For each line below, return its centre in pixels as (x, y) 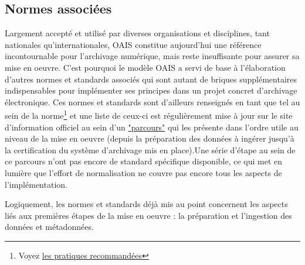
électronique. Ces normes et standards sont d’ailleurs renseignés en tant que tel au (152, 101)
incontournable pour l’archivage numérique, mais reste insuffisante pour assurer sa (152, 56)
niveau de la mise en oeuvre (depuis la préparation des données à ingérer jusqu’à (150, 138)
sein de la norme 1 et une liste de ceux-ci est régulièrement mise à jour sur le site (149, 115)
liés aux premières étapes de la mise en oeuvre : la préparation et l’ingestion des (148, 215)
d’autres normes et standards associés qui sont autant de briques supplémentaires (151, 79)
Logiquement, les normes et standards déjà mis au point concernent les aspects (146, 204)
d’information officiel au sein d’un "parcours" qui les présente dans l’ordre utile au (152, 127)
